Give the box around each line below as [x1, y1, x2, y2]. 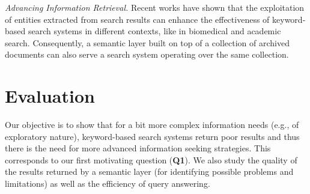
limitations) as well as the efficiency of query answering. [5, 177, 210, 190]
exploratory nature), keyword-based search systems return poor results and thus [5, 130, 300, 142]
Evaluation [5, 83, 95, 108]
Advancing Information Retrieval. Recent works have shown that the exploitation [5, 1, 305, 13]
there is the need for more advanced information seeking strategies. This [5, 142, 271, 154]
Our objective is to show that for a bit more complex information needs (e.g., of [5, 118, 299, 131]
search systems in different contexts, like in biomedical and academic [28, 25, 281, 37]
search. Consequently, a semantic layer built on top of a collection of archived [5, 36, 290, 49]
